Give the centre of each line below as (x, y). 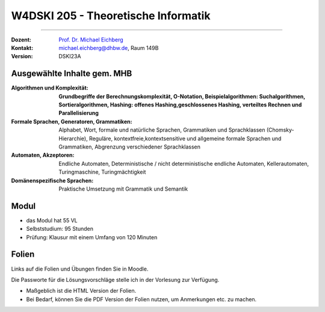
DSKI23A (70, 57)
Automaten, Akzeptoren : (43, 155)
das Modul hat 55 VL (52, 220)
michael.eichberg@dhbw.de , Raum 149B (109, 47)
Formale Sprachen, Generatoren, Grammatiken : (72, 121)
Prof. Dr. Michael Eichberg (91, 40)
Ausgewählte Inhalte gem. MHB (72, 74)
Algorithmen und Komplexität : (50, 88)
